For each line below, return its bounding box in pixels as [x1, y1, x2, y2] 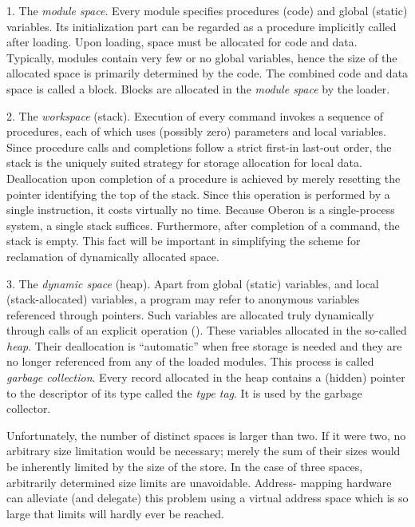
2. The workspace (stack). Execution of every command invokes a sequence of [6, 107, 384, 124]
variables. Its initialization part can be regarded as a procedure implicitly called [6, 18, 397, 34]
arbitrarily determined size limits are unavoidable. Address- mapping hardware [6, 474, 392, 490]
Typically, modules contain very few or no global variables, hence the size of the [6, 49, 397, 65]
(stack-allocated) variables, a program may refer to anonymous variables [6, 291, 360, 307]
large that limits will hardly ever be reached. [6, 505, 224, 521]
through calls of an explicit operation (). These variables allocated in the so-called [6, 322, 407, 339]
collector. [6, 400, 51, 417]
